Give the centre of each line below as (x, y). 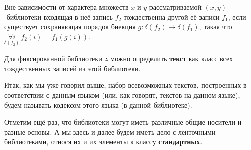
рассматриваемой (175, 7)
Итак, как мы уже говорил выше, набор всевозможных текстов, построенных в (125, 85)
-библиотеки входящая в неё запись (58, 16)
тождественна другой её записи (171, 16)
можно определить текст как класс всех (172, 58)
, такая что (216, 27)
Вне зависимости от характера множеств (66, 7)
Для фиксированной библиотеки (53, 58)
